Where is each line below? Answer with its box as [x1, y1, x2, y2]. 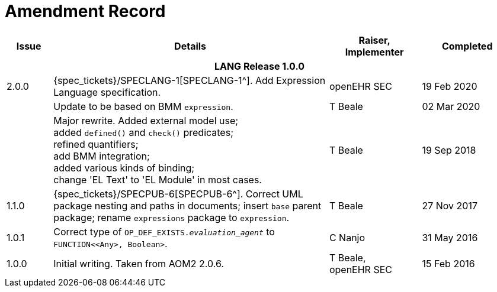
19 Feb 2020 [422, 80, 477, 92]
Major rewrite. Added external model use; [53, 114, 239, 126]
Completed [441, 40, 493, 52]
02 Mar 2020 [422, 100, 480, 112]
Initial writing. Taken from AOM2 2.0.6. [53, 257, 224, 270]
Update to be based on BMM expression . [53, 100, 233, 112]
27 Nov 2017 [422, 199, 477, 212]
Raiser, [358, 34, 390, 46]
